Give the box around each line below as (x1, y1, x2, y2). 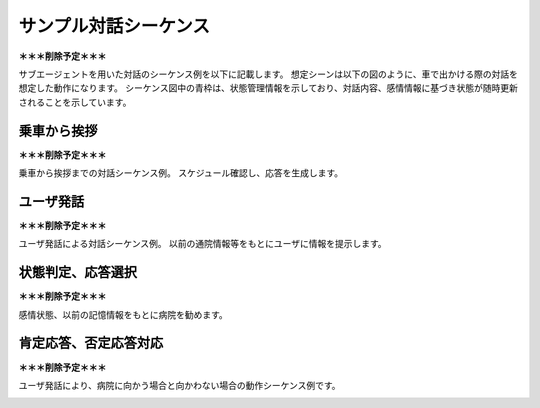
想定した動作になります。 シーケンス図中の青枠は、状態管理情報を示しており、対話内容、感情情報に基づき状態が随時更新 (18, 82, 519, 94)
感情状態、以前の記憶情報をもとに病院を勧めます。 (18, 308, 229, 320)
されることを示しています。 (18, 96, 132, 108)
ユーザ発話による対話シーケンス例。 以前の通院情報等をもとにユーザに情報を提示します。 (18, 238, 387, 250)
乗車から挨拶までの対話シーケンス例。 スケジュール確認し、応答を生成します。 (18, 167, 344, 179)
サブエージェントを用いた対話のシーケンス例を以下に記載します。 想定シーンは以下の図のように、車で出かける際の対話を (18, 68, 519, 80)
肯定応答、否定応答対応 (18, 335, 164, 352)
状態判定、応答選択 (18, 264, 137, 281)
